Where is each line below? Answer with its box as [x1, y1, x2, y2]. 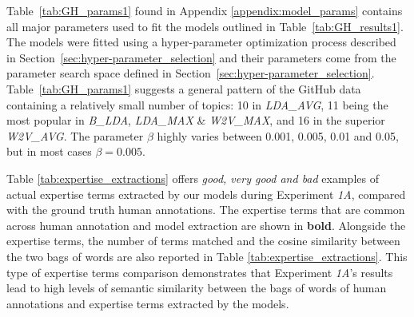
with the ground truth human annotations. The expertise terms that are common [6, 201, 405, 218]
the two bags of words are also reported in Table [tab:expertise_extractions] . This [6, 248, 408, 264]
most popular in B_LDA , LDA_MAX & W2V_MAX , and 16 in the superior [6, 112, 385, 129]
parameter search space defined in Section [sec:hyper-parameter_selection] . [6, 65, 375, 81]
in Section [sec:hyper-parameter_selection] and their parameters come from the [6, 49, 396, 65]
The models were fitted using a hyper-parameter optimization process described [6, 34, 396, 50]
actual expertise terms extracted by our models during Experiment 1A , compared [6, 185, 406, 202]
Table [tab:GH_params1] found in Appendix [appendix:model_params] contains [6, 2, 403, 18]
